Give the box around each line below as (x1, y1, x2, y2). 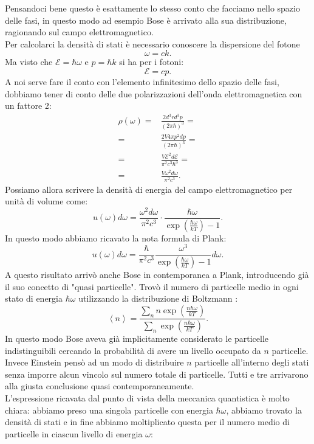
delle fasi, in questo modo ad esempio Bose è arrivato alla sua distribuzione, (5, 13, 287, 26)
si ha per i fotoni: (119, 55, 184, 68)
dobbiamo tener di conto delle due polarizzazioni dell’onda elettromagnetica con (5, 87, 302, 100)
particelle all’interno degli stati (194, 356, 309, 369)
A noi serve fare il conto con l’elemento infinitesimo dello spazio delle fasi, (5, 75, 279, 88)
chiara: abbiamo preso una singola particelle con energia (5, 403, 213, 416)
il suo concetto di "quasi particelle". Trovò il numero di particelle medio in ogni (5, 280, 299, 293)
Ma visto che (5, 55, 53, 68)
